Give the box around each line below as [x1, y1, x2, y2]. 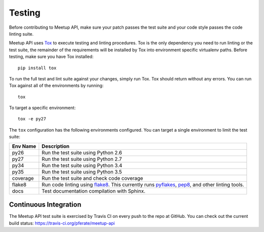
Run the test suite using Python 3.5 [42, 168, 122, 175]
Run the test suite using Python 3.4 [42, 162, 122, 169]
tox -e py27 [18, 116, 46, 122]
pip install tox [18, 65, 57, 71]
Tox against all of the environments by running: [9, 83, 104, 89]
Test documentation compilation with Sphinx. [42, 188, 146, 194]
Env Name [12, 143, 37, 150]
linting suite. [9, 31, 34, 37]
